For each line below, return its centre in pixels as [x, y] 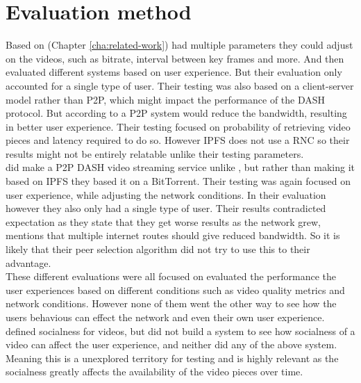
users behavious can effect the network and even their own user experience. [165, 317]
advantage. [28, 262]
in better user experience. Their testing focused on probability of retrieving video [178, 126]
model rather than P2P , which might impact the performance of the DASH [166, 99]
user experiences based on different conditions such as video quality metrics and [175, 290]
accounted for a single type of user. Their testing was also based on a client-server [180, 85]
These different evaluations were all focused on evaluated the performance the [171, 276]
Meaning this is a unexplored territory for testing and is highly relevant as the [172, 358]
